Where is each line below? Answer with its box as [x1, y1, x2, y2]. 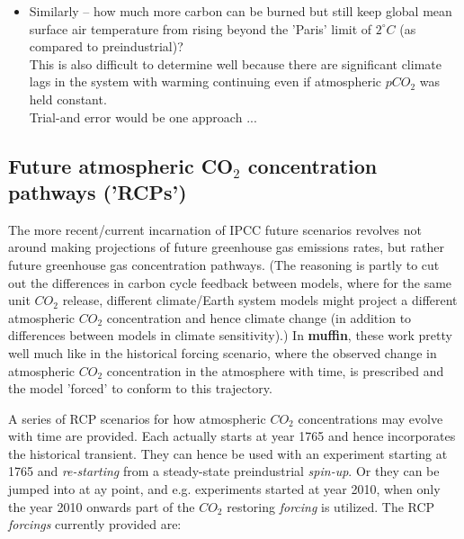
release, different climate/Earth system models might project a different [62, 291, 458, 310]
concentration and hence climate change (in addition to [106, 308, 412, 327]
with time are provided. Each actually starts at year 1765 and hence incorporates [8, 427, 456, 445]
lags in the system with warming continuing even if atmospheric [29, 72, 381, 91]
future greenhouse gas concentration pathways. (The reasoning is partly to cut [8, 255, 440, 274]
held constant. [29, 89, 107, 108]
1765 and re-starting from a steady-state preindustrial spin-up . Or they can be [8, 462, 440, 481]
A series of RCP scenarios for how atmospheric [8, 409, 266, 427]
